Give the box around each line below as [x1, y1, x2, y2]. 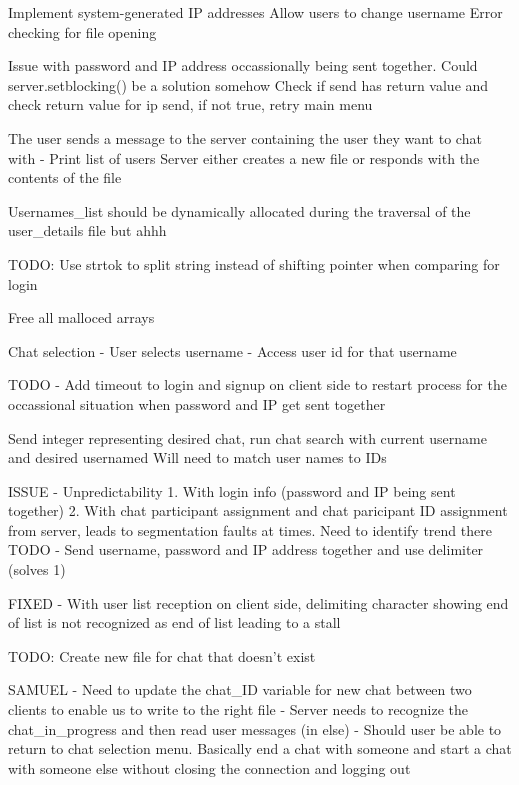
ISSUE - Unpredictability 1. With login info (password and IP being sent [8, 480, 456, 501]
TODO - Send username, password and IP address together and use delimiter [8, 539, 484, 560]
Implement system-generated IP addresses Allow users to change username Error [8, 2, 503, 22]
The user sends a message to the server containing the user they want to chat [8, 127, 482, 148]
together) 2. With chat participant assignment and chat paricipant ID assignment [8, 500, 508, 521]
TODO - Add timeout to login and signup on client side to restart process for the [8, 374, 507, 395]
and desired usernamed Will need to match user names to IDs [8, 447, 387, 468]
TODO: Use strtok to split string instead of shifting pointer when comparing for [8, 253, 500, 274]
